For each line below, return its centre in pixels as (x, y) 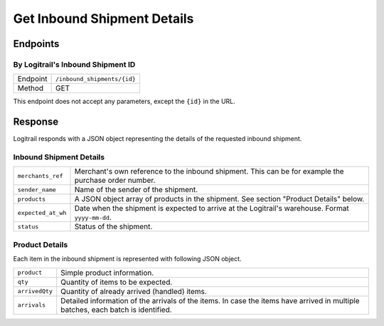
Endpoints (36, 44)
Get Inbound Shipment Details (103, 19)
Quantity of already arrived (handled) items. (134, 291)
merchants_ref (40, 175)
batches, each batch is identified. (116, 310)
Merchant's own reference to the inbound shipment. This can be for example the (209, 172)
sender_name (37, 190)
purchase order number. (115, 180)
